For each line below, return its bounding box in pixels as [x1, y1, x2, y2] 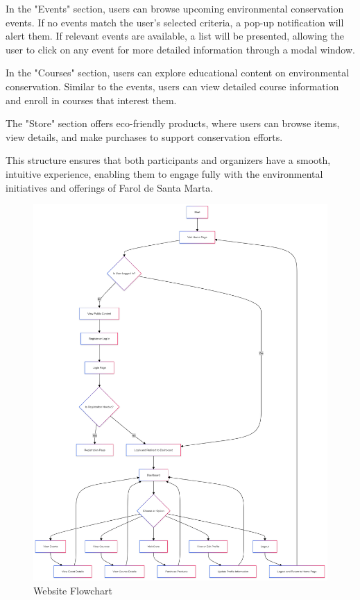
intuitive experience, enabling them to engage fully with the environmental [6, 166, 323, 181]
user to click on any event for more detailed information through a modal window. [6, 42, 355, 56]
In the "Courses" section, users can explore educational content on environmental [6, 65, 350, 80]
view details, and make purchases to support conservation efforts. [6, 129, 283, 144]
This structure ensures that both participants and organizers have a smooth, [6, 153, 331, 167]
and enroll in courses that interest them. [6, 92, 177, 107]
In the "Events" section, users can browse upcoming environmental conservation [6, 1, 344, 15]
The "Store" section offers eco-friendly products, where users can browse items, [6, 116, 340, 131]
